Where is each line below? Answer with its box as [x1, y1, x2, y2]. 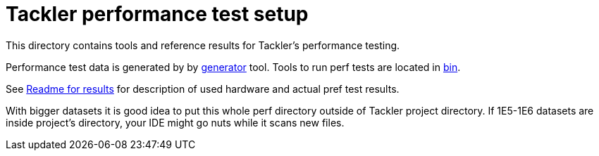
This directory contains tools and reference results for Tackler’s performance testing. [6, 39, 400, 51]
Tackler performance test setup [6, 2, 309, 26]
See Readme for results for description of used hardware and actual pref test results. [6, 82, 400, 95]
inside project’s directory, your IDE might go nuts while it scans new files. [6, 116, 345, 129]
